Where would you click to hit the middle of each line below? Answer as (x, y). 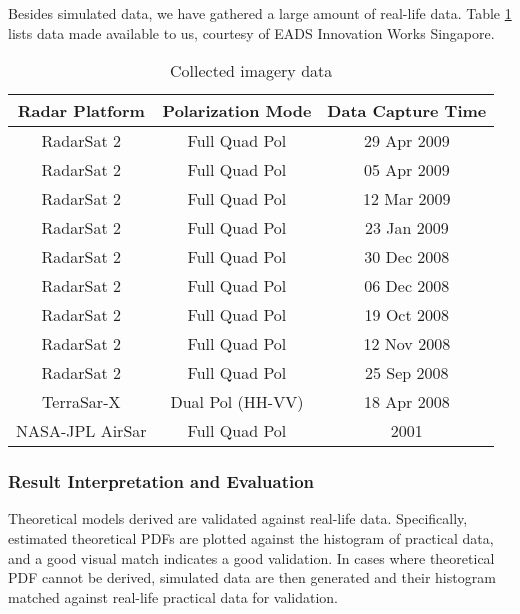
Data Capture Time (407, 111)
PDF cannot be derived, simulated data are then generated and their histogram (252, 577)
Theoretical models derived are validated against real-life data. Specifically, (238, 518)
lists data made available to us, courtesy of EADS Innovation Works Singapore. (251, 32)
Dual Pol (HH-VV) (237, 402)
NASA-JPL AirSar (81, 431)
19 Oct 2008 (407, 315)
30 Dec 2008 (407, 257)
